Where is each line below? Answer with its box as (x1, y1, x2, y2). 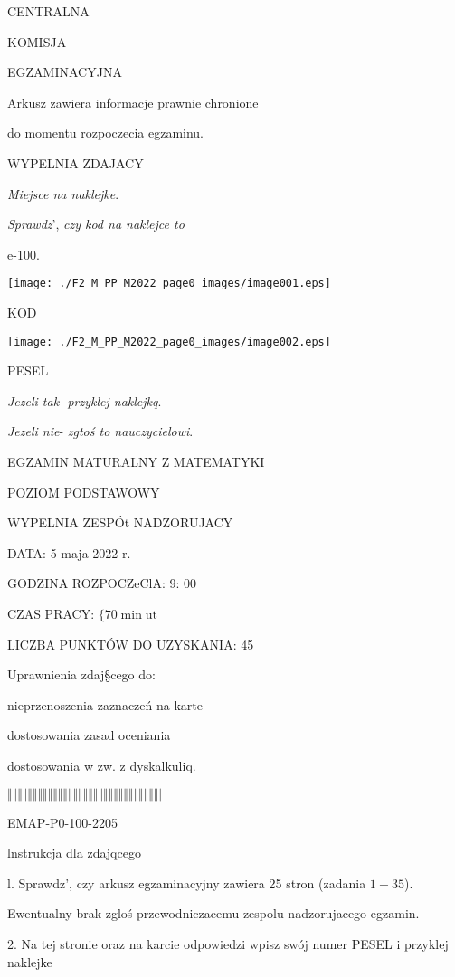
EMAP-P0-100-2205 (7, 812, 118, 831)
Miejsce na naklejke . (7, 184, 119, 203)
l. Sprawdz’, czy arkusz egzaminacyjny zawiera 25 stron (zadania (7, 873, 366, 892)
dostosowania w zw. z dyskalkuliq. (7, 755, 196, 774)
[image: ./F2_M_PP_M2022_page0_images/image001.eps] (7, 277, 331, 290)
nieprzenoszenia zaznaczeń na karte (7, 695, 203, 714)
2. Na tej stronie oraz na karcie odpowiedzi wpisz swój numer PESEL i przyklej (7, 934, 449, 953)
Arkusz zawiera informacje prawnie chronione (7, 92, 259, 111)
